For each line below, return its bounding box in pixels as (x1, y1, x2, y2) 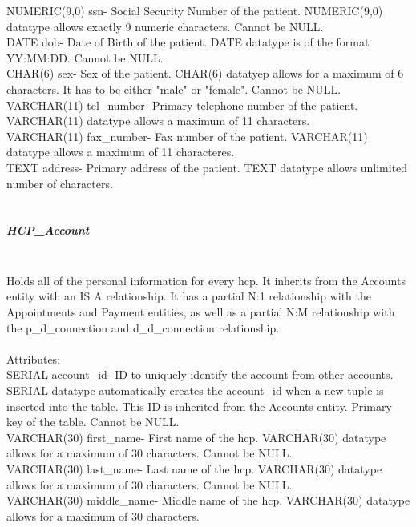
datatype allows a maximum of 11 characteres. (6, 143, 235, 160)
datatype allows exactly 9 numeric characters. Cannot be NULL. (6, 18, 324, 34)
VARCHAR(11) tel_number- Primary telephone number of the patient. (6, 96, 358, 113)
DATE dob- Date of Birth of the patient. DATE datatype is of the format (6, 34, 370, 50)
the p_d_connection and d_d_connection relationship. (6, 319, 280, 336)
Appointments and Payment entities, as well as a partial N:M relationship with (6, 304, 395, 320)
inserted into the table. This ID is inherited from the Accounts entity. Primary (6, 397, 392, 414)
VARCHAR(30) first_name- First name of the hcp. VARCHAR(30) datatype (6, 428, 386, 445)
